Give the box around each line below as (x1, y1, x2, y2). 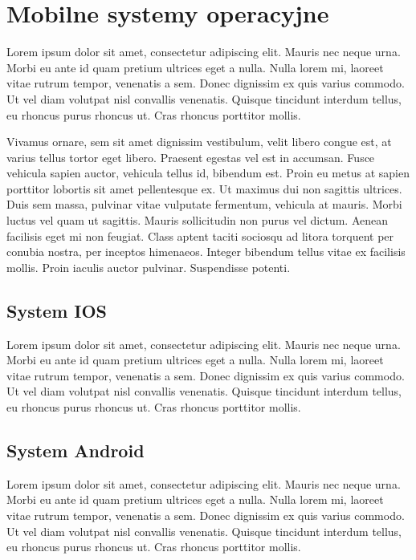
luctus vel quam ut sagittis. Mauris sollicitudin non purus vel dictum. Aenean (6, 212, 389, 229)
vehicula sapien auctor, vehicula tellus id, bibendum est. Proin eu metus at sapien (6, 164, 410, 181)
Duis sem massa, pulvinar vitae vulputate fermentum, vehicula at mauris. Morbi (6, 196, 402, 213)
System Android (6, 438, 145, 462)
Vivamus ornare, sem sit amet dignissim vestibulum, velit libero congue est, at (6, 133, 392, 150)
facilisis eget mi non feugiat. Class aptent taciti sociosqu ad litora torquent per (6, 227, 394, 244)
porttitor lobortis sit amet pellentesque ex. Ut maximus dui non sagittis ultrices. (6, 180, 402, 197)
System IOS (6, 298, 108, 323)
